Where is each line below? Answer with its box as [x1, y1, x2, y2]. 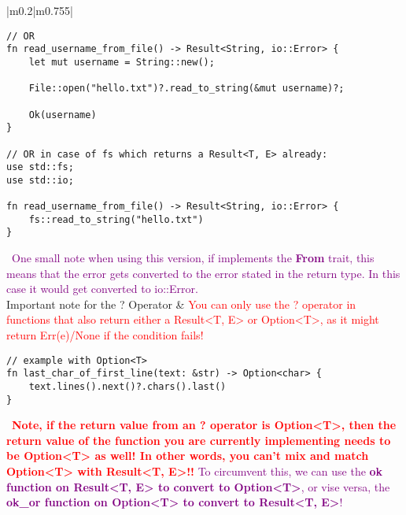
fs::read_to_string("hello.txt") [28, 213, 204, 225]
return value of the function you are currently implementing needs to [6, 432, 391, 448]
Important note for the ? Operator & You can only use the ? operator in [6, 295, 356, 312]
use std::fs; [6, 161, 74, 173]
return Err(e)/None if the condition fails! [6, 327, 204, 343]
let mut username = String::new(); [28, 56, 215, 68]
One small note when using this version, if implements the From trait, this [12, 250, 375, 266]
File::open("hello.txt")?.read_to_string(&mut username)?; [28, 83, 345, 94]
